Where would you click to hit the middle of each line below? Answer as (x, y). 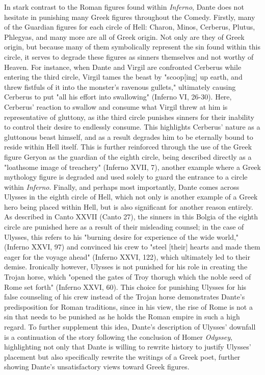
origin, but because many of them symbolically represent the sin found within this (132, 47)
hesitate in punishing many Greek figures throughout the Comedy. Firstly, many (130, 17)
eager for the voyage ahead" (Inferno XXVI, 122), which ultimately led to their (127, 256)
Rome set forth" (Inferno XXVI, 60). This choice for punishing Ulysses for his (125, 286)
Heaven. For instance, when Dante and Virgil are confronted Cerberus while (123, 67)
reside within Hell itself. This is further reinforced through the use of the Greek (128, 147)
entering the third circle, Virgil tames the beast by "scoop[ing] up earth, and (123, 77)
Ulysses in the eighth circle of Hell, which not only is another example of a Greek (131, 197)
